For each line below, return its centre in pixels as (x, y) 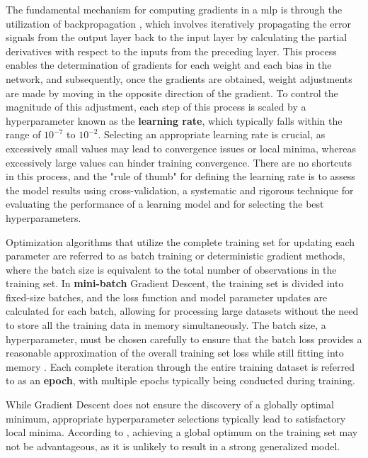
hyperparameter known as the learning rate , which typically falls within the (174, 120)
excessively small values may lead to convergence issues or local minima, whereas (181, 148)
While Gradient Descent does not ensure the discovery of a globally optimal (170, 404)
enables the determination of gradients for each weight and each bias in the (169, 65)
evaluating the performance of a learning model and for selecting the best (165, 204)
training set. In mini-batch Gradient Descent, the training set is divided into (175, 283)
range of (23, 134)
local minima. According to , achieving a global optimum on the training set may (182, 432)
